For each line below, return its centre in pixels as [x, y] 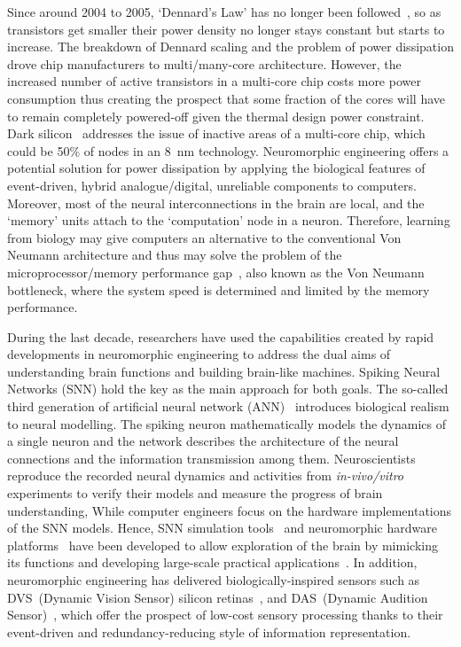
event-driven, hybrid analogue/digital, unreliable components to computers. [212, 185]
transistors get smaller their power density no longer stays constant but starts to [226, 29]
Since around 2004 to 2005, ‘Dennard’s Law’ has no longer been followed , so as [224, 12]
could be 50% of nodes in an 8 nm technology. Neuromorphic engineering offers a [228, 150]
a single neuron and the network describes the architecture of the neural [203, 441]
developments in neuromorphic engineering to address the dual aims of [199, 354]
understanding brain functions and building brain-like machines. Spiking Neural [224, 371]
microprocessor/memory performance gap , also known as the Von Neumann [216, 272]
